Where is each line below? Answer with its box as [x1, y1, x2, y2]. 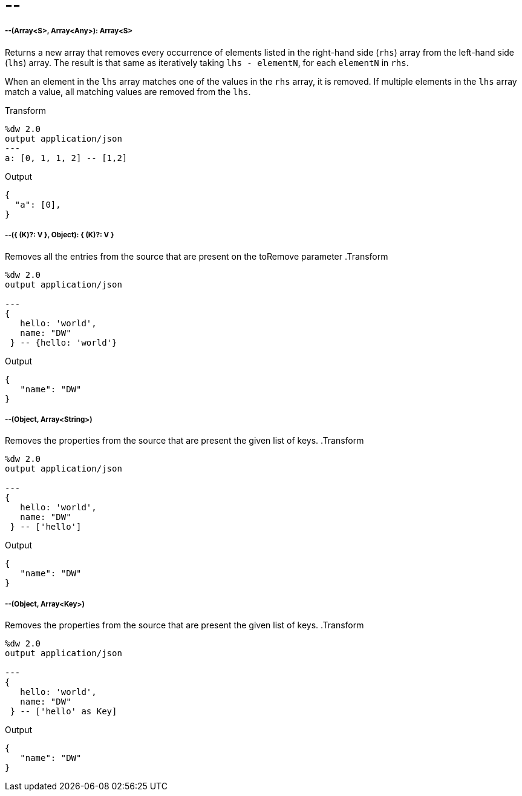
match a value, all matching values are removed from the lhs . [5, 86, 251, 97]
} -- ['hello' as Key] [10, 706, 117, 717]
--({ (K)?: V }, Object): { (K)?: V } [5, 231, 114, 240]
